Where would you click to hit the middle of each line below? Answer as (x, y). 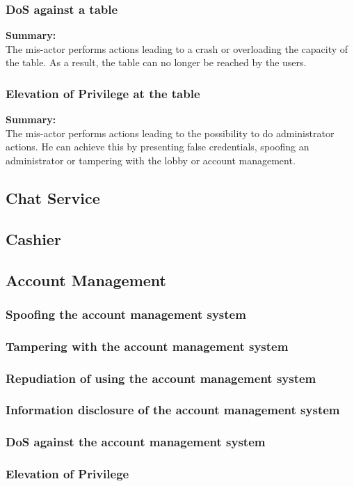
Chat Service (53, 197)
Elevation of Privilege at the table (103, 93)
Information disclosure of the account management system (173, 410)
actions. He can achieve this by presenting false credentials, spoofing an (158, 147)
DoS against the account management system (136, 442)
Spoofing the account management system (126, 314)
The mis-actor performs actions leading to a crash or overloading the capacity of (177, 48)
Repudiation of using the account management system (161, 378)
